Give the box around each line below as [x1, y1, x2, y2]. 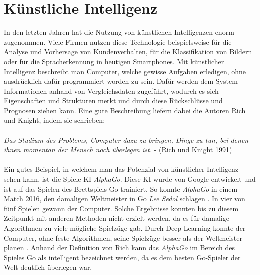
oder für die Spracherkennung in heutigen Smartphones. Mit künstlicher [4, 56, 224, 66]
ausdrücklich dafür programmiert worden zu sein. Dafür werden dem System [4, 76, 238, 86]
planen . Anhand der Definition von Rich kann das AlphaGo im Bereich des [4, 242, 235, 253]
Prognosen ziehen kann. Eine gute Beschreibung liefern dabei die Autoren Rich [4, 105, 246, 115]
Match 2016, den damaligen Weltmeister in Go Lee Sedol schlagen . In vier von [4, 193, 245, 204]
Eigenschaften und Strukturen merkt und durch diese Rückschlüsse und [4, 95, 223, 106]
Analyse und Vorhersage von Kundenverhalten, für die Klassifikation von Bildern [4, 46, 252, 57]
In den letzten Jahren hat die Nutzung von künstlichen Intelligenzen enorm [4, 27, 234, 37]
